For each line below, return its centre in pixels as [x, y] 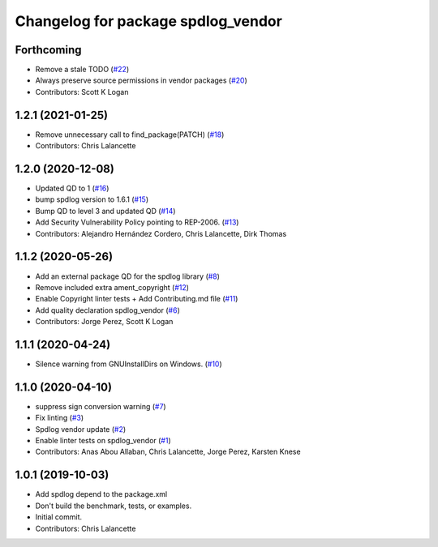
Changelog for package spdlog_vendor [149, 21]
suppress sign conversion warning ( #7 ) [101, 406]
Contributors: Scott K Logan [82, 92]
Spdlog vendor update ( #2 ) [81, 429]
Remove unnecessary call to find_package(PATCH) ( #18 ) [130, 135]
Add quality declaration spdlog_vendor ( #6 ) [107, 310]
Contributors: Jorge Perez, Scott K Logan [104, 322]
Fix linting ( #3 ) [60, 418]
